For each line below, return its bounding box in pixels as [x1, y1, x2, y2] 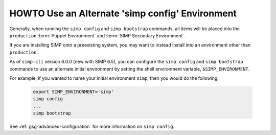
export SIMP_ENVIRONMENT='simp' [33, 88, 114, 95]
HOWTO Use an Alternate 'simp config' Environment [9, 8, 237, 19]
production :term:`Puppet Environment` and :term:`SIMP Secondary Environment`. [9, 32, 186, 38]
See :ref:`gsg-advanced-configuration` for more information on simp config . [9, 123, 175, 130]
